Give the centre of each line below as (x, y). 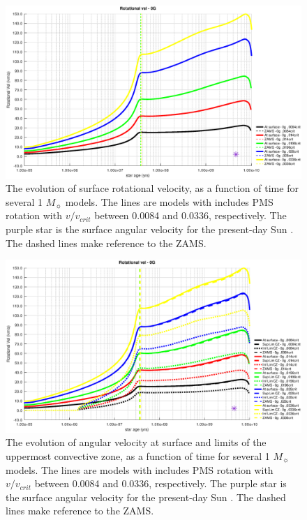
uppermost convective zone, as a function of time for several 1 (138, 455)
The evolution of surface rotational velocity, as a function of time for (152, 188)
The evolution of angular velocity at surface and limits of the (136, 442)
